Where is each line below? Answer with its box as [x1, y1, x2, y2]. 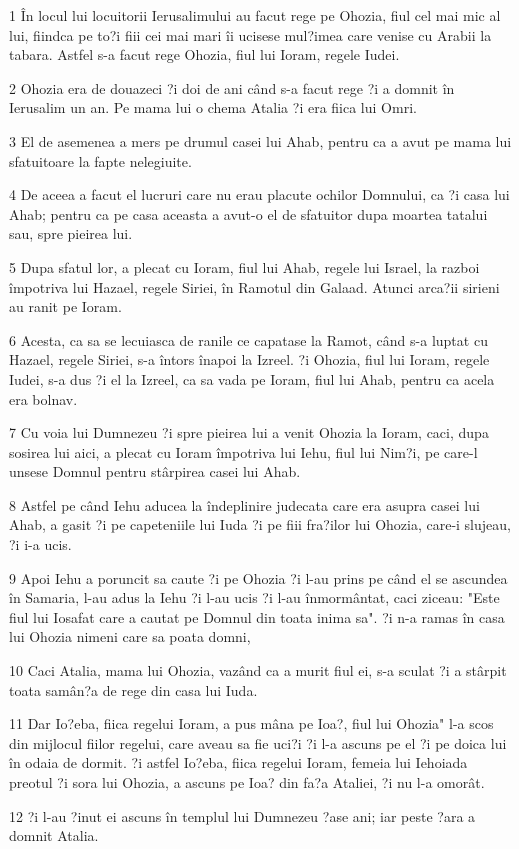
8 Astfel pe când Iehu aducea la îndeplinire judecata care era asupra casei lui [9, 494, 480, 515]
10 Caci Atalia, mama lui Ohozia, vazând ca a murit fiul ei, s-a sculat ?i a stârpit [9, 660, 507, 681]
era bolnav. [9, 388, 78, 409]
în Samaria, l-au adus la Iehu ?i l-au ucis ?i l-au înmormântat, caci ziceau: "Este [9, 587, 500, 608]
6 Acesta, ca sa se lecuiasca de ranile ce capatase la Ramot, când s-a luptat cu [9, 329, 488, 350]
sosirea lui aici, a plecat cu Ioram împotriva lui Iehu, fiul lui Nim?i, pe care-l [9, 441, 478, 462]
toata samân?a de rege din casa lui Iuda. [9, 679, 258, 700]
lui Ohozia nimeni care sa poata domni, [9, 626, 251, 647]
